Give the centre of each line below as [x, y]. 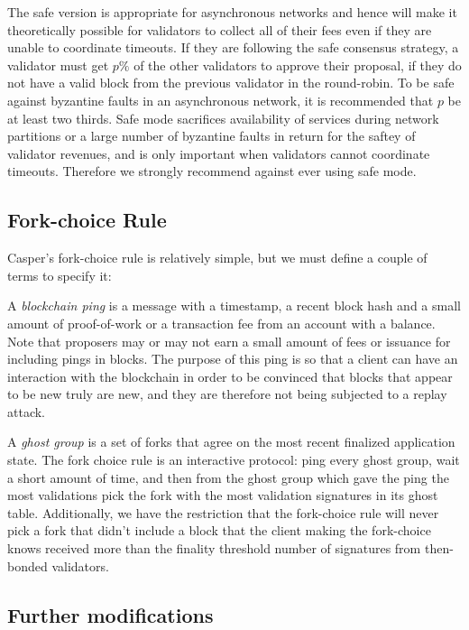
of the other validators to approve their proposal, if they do [298, 65]
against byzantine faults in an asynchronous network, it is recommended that [221, 100]
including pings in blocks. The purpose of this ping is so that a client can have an [233, 359]
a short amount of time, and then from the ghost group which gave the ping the [228, 477]
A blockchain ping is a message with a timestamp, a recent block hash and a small [234, 306]
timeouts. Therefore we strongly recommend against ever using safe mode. [212, 171]
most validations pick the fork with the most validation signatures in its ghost [223, 495]
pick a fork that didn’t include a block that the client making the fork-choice [219, 530]
